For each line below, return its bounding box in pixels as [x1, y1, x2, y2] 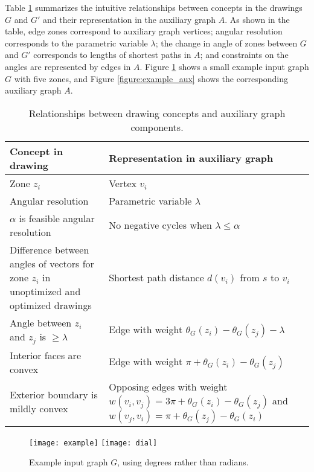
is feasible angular [19, 211, 95, 225]
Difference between [10, 242, 89, 257]
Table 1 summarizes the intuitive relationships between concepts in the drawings [5, 1, 303, 13]
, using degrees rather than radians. [117, 456, 249, 468]
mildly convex [10, 401, 68, 416]
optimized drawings [10, 298, 92, 312]
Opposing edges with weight [109, 379, 228, 394]
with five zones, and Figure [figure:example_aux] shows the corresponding [14, 72, 289, 85]
